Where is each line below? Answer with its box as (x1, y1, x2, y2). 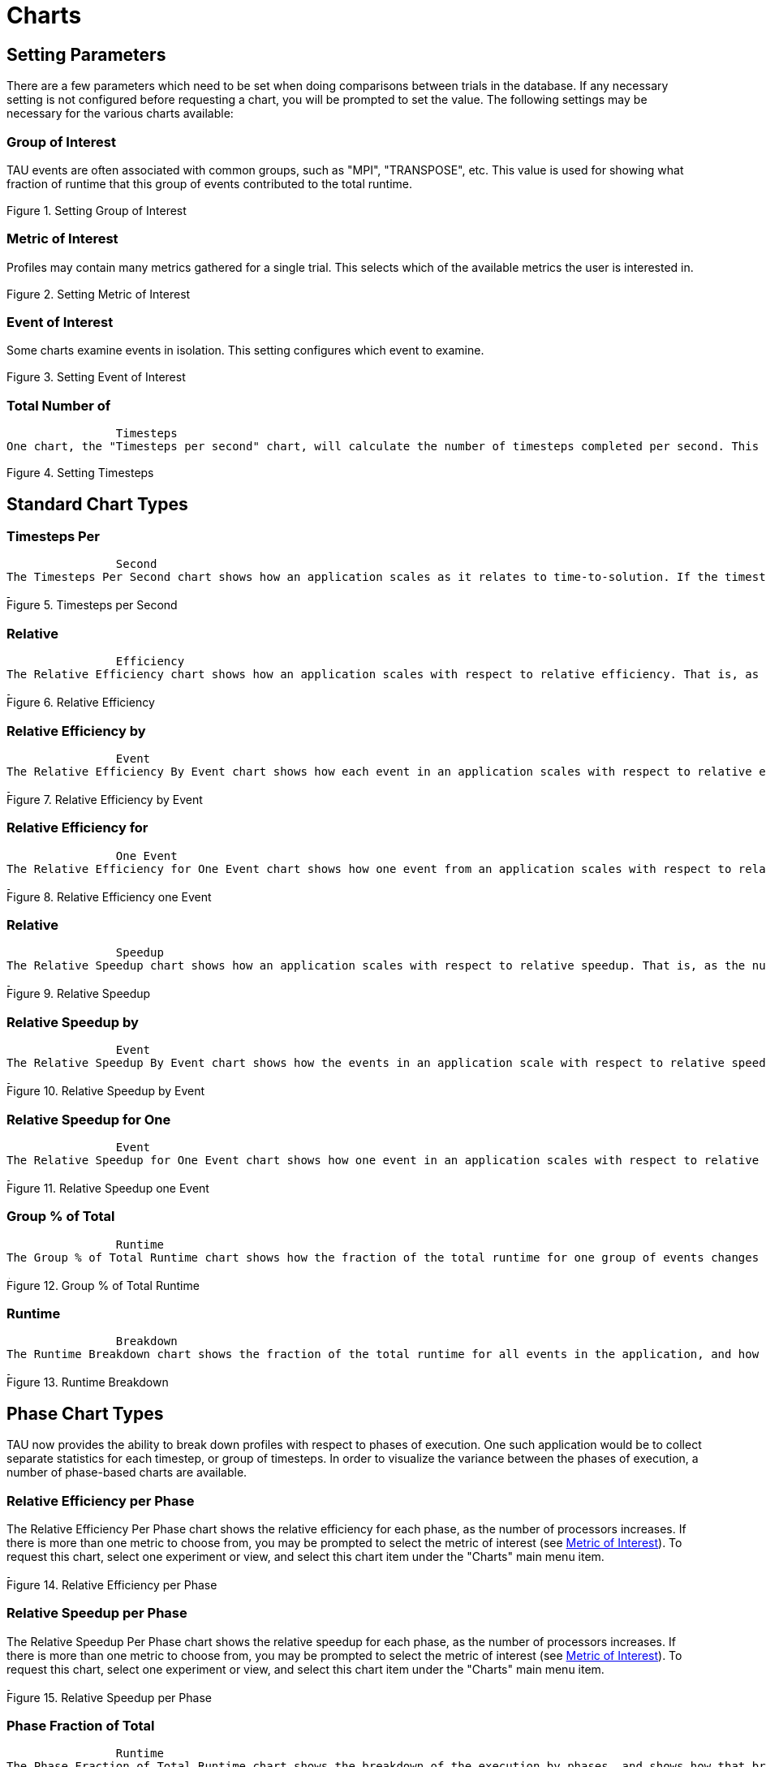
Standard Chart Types (6, 493, 188, 514)
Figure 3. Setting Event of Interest (6, 370, 186, 385)
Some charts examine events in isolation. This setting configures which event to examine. (6, 343, 484, 358)
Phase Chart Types (6, 1403, 164, 1424)
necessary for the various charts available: (6, 106, 234, 121)
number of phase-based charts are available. (6, 1465, 247, 1480)
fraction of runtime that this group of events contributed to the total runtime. (6, 176, 413, 191)
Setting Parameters (6, 44, 166, 65)
